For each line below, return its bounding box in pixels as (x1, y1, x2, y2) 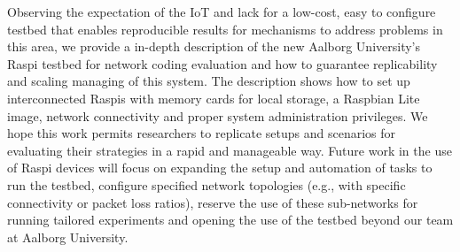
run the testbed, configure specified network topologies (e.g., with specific (7, 175, 406, 194)
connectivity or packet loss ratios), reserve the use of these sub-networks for (7, 193, 418, 211)
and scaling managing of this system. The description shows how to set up (7, 72, 410, 90)
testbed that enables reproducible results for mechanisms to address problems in (7, 19, 443, 38)
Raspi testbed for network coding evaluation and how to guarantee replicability (7, 54, 438, 73)
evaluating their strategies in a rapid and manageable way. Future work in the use (7, 141, 452, 159)
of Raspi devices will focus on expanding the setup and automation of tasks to (7, 158, 433, 177)
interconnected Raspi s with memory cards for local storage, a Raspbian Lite (7, 88, 420, 107)
